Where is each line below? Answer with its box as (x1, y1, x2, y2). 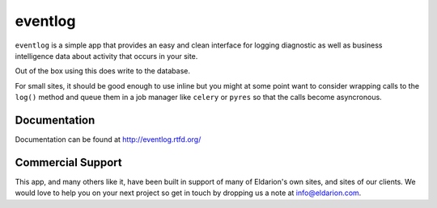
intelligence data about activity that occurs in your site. (15, 51, 198, 60)
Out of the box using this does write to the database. (15, 66, 190, 76)
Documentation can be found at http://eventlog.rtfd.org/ (15, 135, 202, 144)
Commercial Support (15, 156, 123, 169)
